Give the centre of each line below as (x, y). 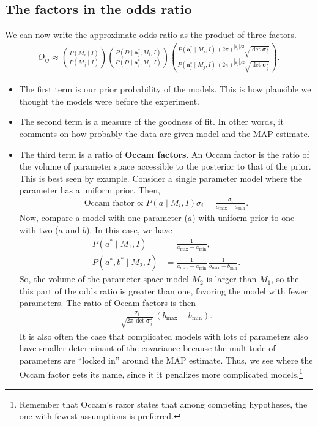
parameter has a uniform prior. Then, (90, 190)
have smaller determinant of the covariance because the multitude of (147, 348)
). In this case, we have (129, 229)
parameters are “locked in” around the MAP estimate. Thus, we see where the (166, 360)
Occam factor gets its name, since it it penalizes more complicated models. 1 (161, 373)
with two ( (39, 229)
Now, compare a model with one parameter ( (103, 218)
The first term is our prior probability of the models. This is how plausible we (165, 89)
